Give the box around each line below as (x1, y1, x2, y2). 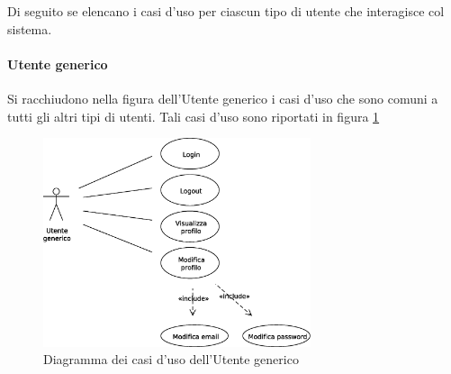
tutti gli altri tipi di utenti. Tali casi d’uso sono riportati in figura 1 (7, 106, 380, 125)
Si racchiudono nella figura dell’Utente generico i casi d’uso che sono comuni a (7, 88, 438, 107)
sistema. (7, 19, 52, 38)
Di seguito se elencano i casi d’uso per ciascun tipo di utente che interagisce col (7, 2, 445, 20)
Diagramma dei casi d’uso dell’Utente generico (43, 350, 299, 369)
